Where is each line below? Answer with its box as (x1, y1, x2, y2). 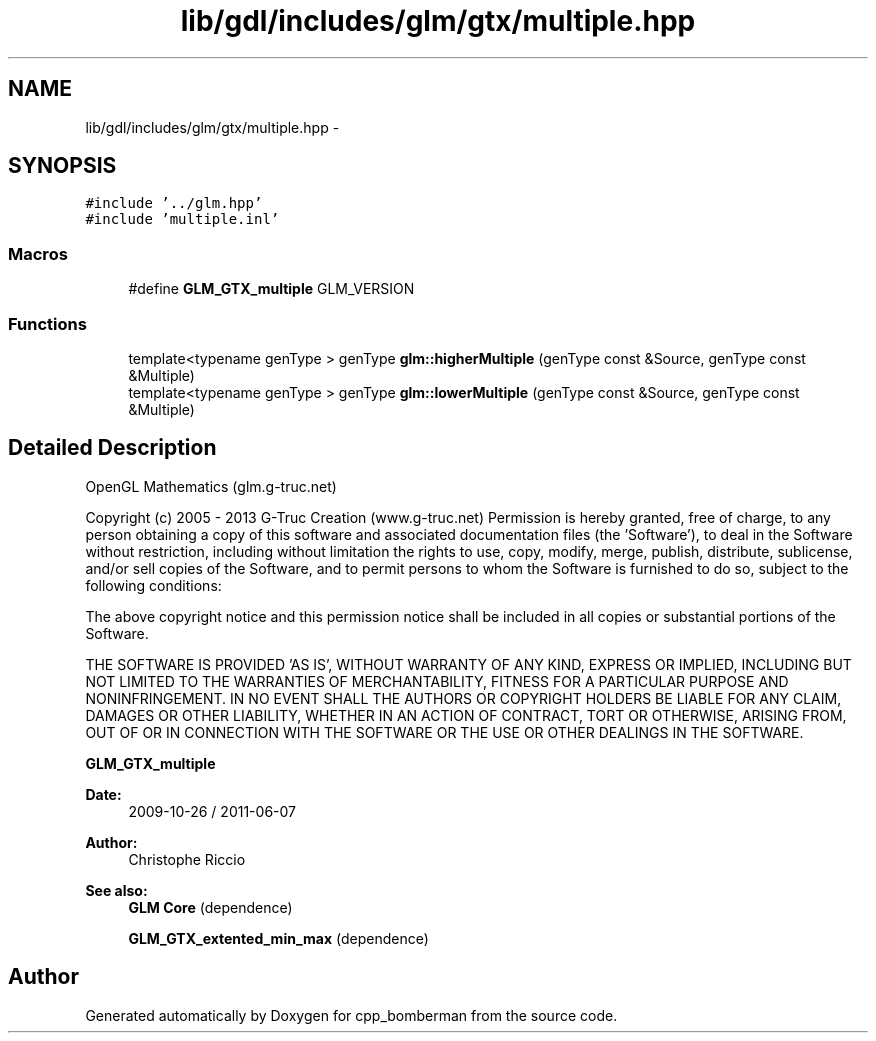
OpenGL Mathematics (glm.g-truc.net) (85, 477, 337, 495)
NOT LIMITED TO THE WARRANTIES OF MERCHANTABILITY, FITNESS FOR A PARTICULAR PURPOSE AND (85, 672, 789, 690)
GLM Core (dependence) (128, 898, 293, 916)
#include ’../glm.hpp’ (85, 195, 263, 212)
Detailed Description (8, 435, 217, 461)
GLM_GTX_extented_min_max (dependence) (128, 929, 429, 947)
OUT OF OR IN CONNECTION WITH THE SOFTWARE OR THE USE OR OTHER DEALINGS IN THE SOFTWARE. (85, 723, 804, 741)
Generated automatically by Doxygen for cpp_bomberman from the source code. (85, 1006, 618, 1024)
